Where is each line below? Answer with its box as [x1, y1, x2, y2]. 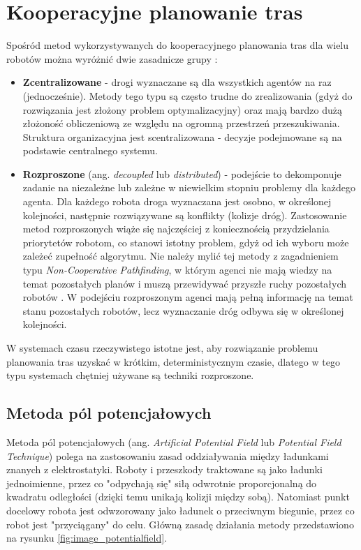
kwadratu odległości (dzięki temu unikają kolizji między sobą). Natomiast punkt [6, 489, 350, 504]
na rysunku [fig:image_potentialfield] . [6, 530, 168, 545]
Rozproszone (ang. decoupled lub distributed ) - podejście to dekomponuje [22, 166, 341, 181]
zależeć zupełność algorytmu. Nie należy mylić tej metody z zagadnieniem [22, 248, 339, 263]
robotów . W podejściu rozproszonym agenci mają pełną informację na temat [22, 290, 353, 304]
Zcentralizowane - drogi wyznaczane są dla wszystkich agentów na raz [22, 75, 332, 89]
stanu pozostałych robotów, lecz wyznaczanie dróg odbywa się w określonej [22, 303, 344, 318]
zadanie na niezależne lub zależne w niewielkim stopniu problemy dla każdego [22, 180, 355, 195]
